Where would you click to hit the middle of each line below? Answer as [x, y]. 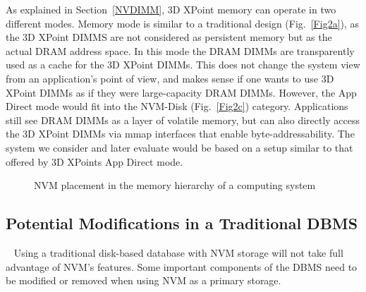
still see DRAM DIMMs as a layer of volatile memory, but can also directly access [183, 120]
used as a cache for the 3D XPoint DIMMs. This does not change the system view [183, 65]
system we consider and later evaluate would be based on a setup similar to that [179, 147]
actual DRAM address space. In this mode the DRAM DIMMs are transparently [180, 50]
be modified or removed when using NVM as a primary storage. [144, 280]
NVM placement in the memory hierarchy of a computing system [175, 185]
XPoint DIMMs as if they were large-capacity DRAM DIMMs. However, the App [181, 92]
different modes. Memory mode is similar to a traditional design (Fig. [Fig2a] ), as [183, 23]
